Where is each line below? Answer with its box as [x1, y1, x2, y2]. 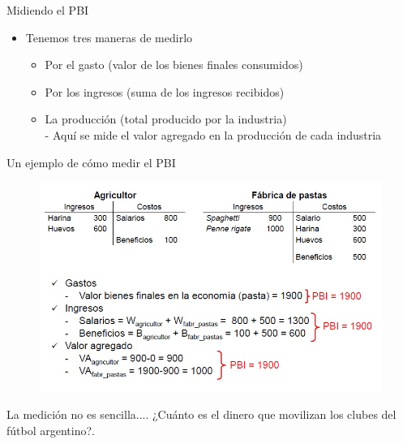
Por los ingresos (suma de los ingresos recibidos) [45, 83, 285, 100]
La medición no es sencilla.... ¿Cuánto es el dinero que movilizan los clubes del [6, 406, 397, 423]
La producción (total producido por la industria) [45, 110, 287, 127]
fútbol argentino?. [6, 421, 95, 438]
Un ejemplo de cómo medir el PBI [6, 153, 176, 170]
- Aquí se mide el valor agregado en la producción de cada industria [45, 126, 382, 143]
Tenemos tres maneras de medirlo [25, 28, 193, 45]
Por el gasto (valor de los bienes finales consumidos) [45, 56, 303, 73]
